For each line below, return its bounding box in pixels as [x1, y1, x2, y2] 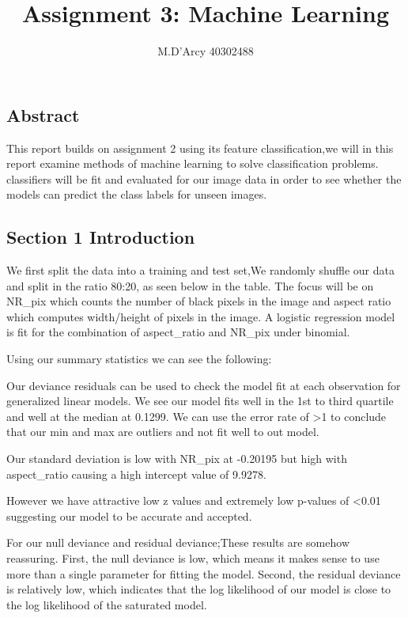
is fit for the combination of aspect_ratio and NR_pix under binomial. [6, 324, 350, 340]
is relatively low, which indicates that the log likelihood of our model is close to [6, 581, 391, 597]
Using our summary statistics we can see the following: [6, 351, 272, 367]
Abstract [6, 102, 80, 127]
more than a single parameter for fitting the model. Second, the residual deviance [6, 565, 401, 582]
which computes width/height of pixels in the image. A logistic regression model [6, 308, 395, 324]
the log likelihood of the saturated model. [6, 596, 207, 612]
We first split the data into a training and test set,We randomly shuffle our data [6, 262, 395, 279]
